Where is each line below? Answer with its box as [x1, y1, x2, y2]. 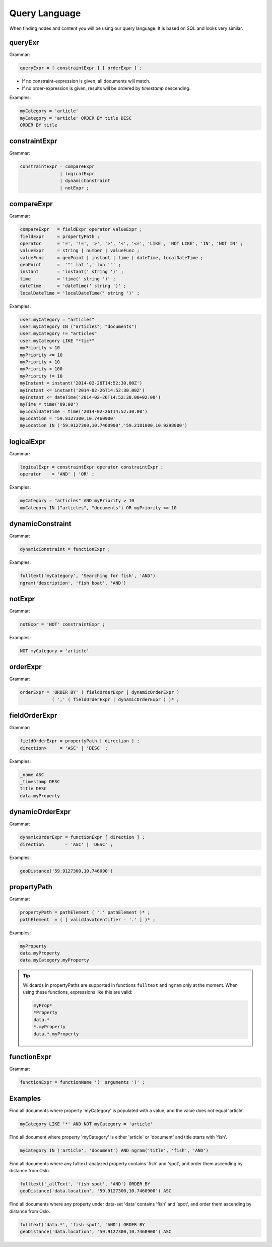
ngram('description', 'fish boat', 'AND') [20, 580, 126, 586]
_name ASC [20, 772, 44, 778]
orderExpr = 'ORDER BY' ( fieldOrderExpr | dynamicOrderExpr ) [20, 690, 180, 695]
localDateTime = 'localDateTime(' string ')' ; [20, 290, 140, 296]
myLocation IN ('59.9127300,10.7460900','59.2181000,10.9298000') [20, 422, 187, 428]
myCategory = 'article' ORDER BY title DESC [20, 115, 132, 121]
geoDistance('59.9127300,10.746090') [20, 868, 113, 874]
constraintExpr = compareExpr [20, 164, 95, 169]
